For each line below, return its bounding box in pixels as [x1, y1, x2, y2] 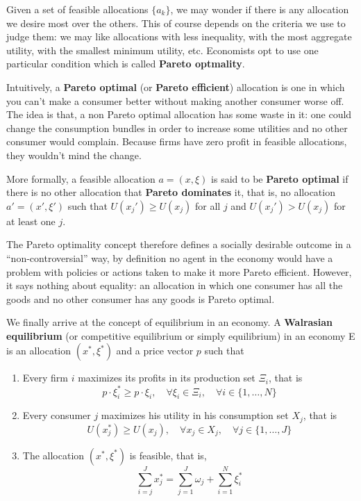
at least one [6, 213, 56, 228]
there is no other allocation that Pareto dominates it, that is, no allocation [6, 185, 335, 199]
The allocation [22, 447, 85, 462]
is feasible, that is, [129, 447, 207, 462]
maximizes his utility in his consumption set [101, 408, 289, 422]
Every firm [22, 370, 69, 385]
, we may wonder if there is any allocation [170, 2, 349, 16]
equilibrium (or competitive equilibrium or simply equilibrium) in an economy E [6, 328, 355, 343]
